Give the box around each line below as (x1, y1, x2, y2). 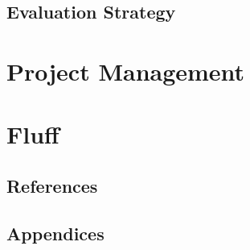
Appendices (6, 220, 105, 245)
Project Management (6, 54, 245, 87)
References (6, 173, 98, 198)
